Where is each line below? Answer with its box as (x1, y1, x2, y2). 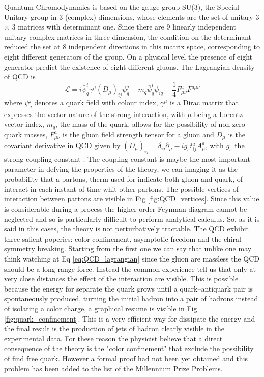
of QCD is (4, 71, 36, 82)
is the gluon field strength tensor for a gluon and (62, 129, 214, 139)
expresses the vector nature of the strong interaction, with (4, 108, 185, 119)
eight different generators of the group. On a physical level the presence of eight (4, 51, 253, 62)
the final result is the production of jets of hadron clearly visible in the (4, 323, 224, 334)
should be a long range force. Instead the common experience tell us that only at (4, 263, 256, 274)
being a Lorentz (194, 108, 243, 119)
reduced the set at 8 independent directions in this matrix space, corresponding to (4, 41, 260, 52)
